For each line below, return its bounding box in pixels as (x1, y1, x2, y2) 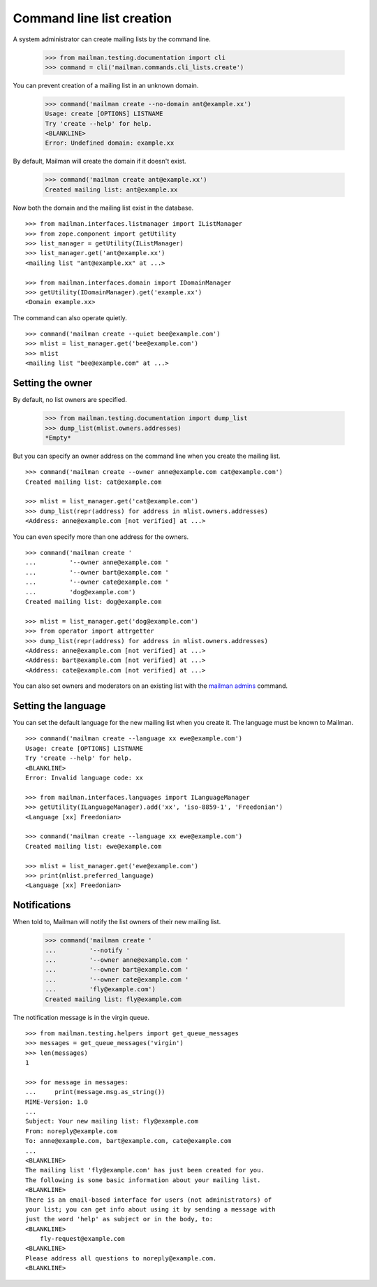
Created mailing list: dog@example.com (25, 598, 162, 605)
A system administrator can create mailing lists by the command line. (13, 35, 211, 43)
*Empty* (45, 433, 71, 442)
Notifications (13, 899, 71, 912)
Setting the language (13, 700, 106, 712)
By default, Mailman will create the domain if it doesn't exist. (13, 157, 186, 166)
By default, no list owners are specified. (13, 396, 127, 404)
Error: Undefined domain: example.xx (45, 139, 175, 147)
